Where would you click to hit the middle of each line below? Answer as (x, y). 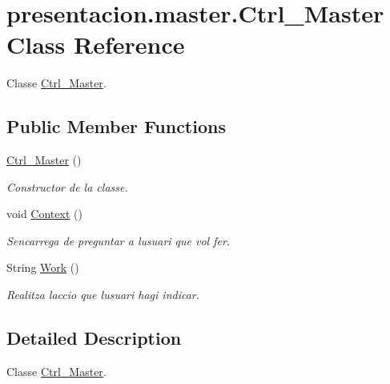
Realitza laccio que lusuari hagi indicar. (103, 295)
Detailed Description (94, 338)
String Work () (43, 267)
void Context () (44, 214)
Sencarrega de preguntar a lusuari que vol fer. (119, 240)
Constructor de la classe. (67, 186)
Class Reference (96, 44)
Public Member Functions (116, 126)
